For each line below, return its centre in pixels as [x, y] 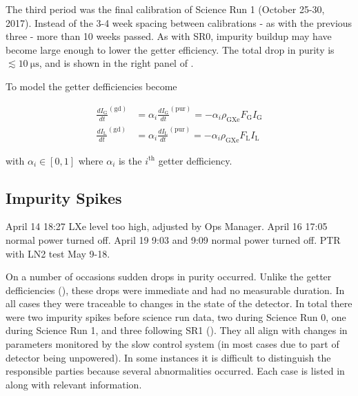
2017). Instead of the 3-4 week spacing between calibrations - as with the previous [179, 22]
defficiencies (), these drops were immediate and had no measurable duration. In [175, 290]
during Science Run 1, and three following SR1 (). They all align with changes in [177, 330]
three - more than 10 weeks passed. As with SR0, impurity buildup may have [169, 36]
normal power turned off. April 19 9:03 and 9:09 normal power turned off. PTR [173, 239]
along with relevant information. [74, 384]
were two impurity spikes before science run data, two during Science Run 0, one [176, 316]
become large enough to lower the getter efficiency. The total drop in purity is [170, 49]
